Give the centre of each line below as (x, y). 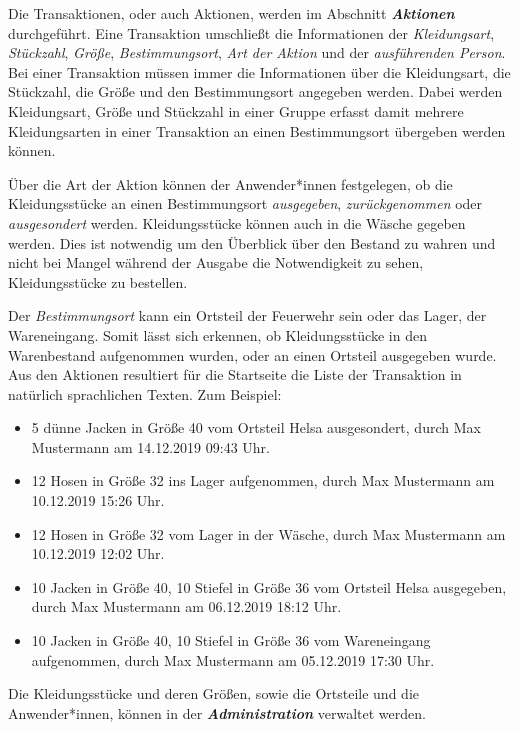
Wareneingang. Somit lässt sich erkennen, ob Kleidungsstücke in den (217, 334)
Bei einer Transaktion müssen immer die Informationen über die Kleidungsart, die (259, 71)
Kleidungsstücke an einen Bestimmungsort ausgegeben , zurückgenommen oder (245, 203)
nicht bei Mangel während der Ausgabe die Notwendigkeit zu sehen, (216, 262)
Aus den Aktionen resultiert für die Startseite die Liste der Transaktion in (235, 374)
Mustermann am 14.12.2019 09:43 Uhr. (150, 446)
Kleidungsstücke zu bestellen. (98, 281)
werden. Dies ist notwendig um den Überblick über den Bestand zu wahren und (252, 242)
